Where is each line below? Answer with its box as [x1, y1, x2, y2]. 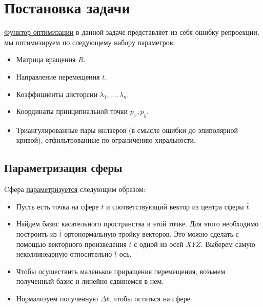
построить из [16, 228, 57, 239]
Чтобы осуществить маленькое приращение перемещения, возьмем [16, 265, 226, 276]
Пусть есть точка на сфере [16, 201, 99, 212]
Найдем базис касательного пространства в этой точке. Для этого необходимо [16, 218, 259, 229]
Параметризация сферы [4, 160, 123, 176]
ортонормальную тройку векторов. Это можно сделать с [64, 228, 239, 239]
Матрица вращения [16, 54, 76, 65]
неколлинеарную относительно [16, 248, 112, 259]
